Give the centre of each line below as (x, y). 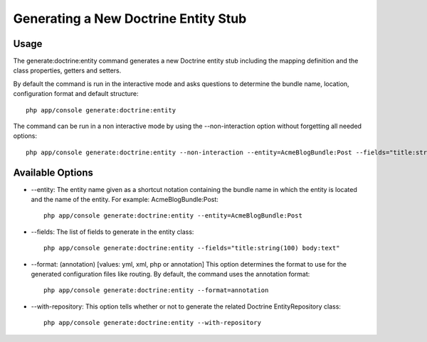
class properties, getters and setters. (67, 70)
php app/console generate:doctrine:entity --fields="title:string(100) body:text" (192, 248)
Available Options (53, 172)
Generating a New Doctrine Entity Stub (130, 18)
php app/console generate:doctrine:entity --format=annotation (156, 290)
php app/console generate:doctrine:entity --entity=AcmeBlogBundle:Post (173, 216)
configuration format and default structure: (76, 94)
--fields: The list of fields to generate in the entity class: (112, 232)
